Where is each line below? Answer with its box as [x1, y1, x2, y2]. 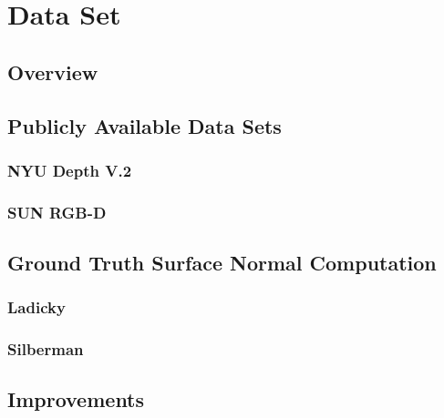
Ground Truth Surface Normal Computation [7, 249, 437, 277]
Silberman [7, 338, 84, 361]
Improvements [7, 385, 145, 413]
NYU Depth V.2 [7, 158, 132, 181]
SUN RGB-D [7, 200, 107, 223]
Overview [7, 57, 98, 86]
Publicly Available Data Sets [7, 111, 282, 139]
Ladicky [7, 296, 66, 319]
